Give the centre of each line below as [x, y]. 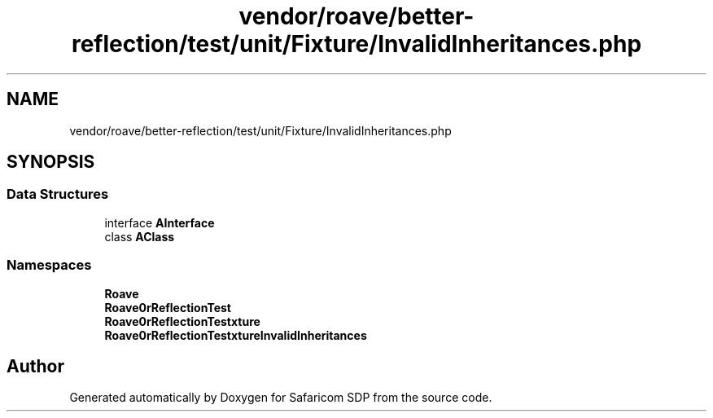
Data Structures [58, 194]
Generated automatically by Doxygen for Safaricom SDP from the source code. [281, 398]
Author [35, 366]
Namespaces [49, 265]
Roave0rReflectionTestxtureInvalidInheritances [236, 335]
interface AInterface [160, 222]
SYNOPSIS [51, 162]
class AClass [140, 236]
